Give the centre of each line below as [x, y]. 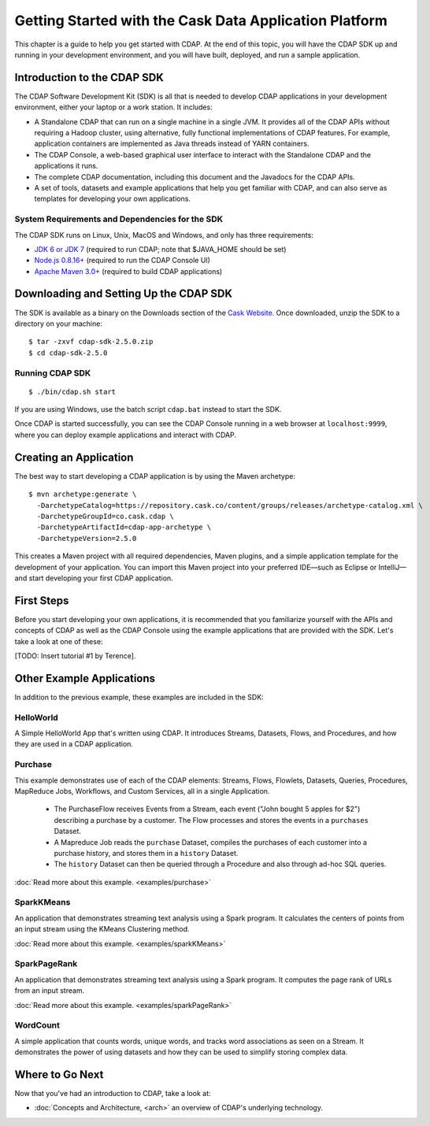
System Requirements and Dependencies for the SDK [119, 219]
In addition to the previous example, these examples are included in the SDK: [139, 697]
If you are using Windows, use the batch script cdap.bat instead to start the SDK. [148, 409]
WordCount [37, 1025]
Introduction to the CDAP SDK [89, 78]
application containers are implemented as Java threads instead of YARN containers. [172, 144]
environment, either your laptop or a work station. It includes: [113, 107]
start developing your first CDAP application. [101, 578]
